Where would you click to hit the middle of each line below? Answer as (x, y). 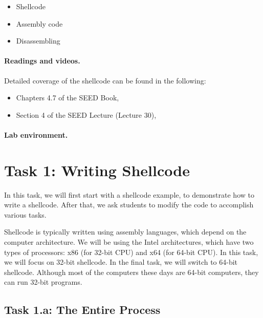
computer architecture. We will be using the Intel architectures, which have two (129, 242)
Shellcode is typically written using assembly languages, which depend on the (125, 232)
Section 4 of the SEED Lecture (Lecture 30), (86, 114)
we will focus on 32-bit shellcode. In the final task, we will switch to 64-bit (121, 262)
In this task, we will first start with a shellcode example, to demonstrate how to (129, 194)
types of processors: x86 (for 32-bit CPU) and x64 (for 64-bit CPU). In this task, (131, 252)
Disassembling (38, 41)
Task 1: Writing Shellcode (97, 170)
